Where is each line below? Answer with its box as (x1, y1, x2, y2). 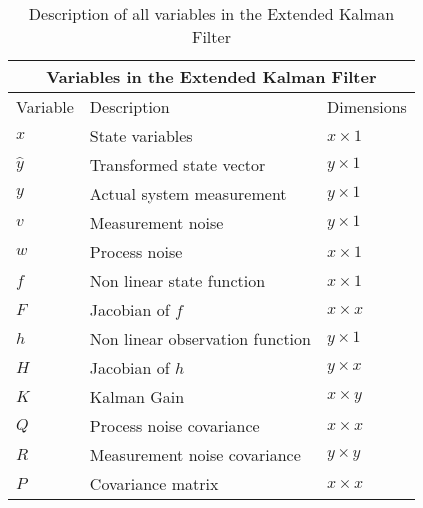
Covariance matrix (89, 472, 219, 495)
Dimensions (326, 95, 407, 118)
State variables (89, 124, 193, 147)
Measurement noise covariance (89, 443, 301, 466)
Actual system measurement (89, 182, 287, 205)
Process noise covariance (89, 414, 260, 437)
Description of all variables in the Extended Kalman (28, 2, 395, 25)
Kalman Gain (89, 385, 185, 408)
